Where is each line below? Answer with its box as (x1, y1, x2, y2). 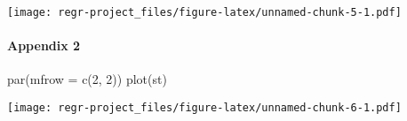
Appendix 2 (7, 36, 81, 55)
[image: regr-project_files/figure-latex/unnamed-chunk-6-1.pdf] (7, 102, 402, 115)
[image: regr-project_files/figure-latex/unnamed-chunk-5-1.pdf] (7, 6, 402, 19)
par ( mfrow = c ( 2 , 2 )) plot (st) (7, 70, 167, 88)
